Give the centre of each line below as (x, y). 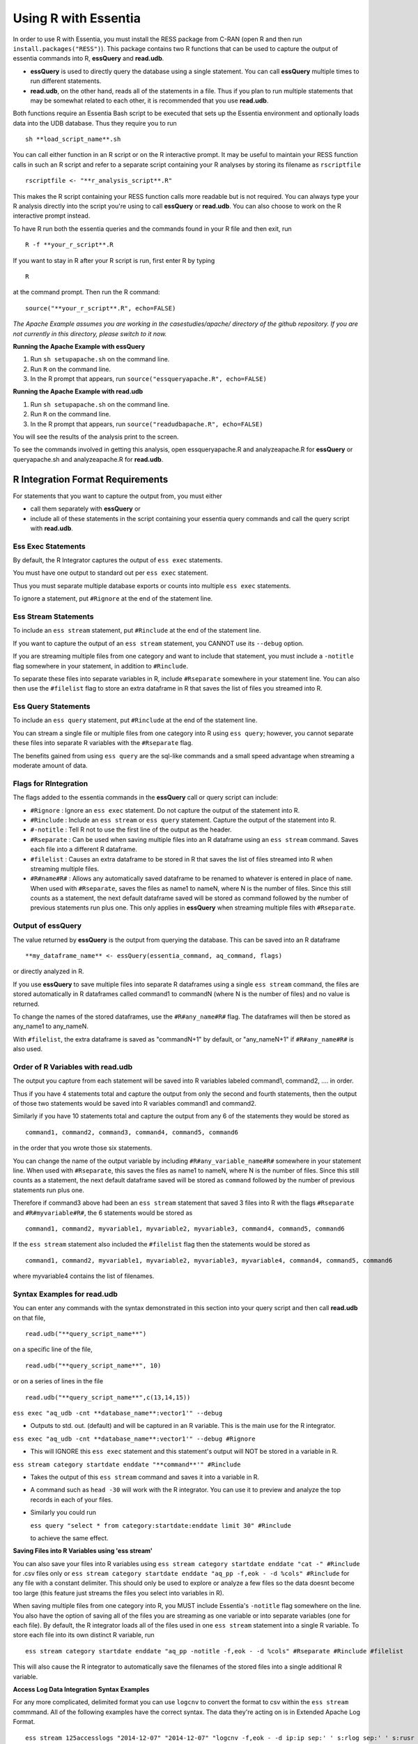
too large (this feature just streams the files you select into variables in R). (118, 1593)
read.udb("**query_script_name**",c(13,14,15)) (108, 1397)
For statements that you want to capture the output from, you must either (118, 496)
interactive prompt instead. (52, 216)
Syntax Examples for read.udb (65, 1294)
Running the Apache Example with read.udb (78, 391)
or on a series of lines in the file (58, 1381)
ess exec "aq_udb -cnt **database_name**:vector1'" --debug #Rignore (134, 1438)
